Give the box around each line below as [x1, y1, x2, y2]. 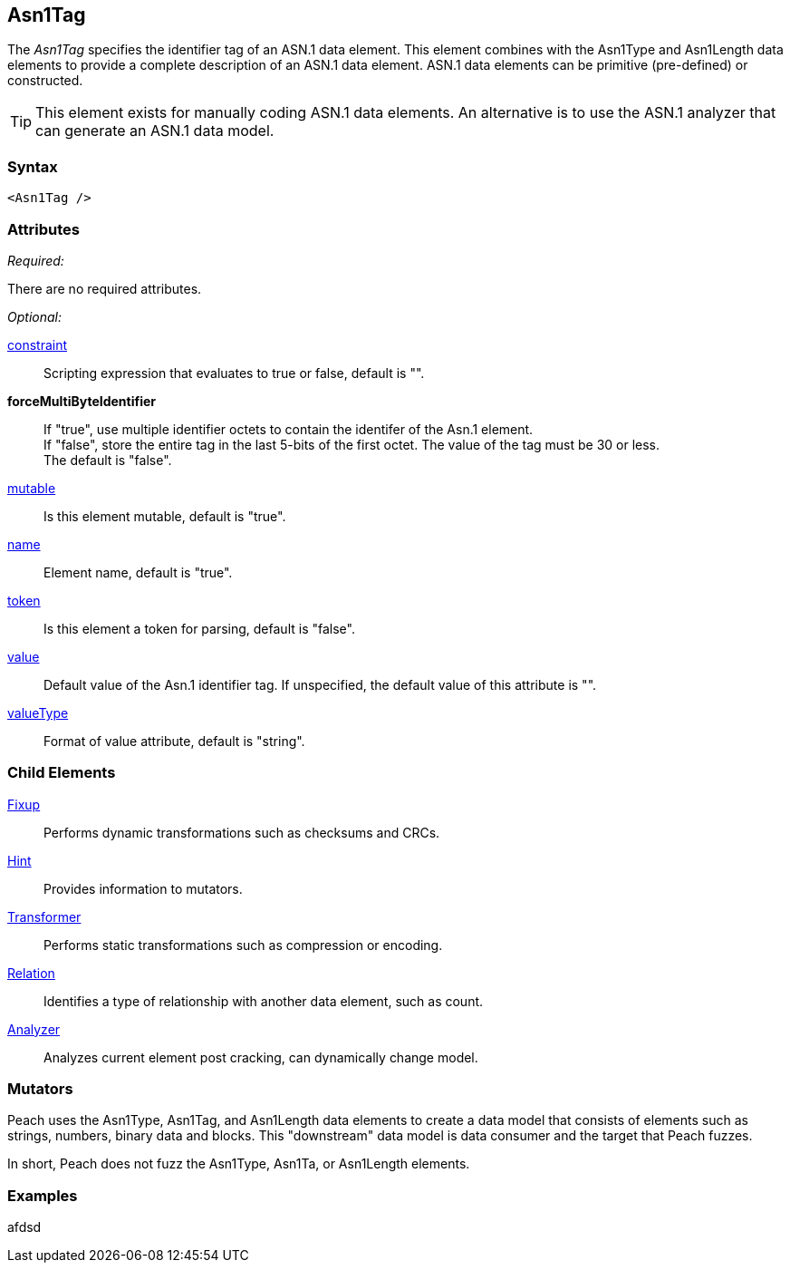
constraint [7, 336, 68, 353]
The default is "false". [43, 451, 172, 468]
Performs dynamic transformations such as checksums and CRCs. [43, 824, 440, 840]
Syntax [7, 157, 58, 176]
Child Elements [7, 763, 116, 782]
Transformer [7, 908, 82, 925]
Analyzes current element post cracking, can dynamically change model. [43, 1049, 478, 1065]
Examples [7, 1186, 78, 1205]
